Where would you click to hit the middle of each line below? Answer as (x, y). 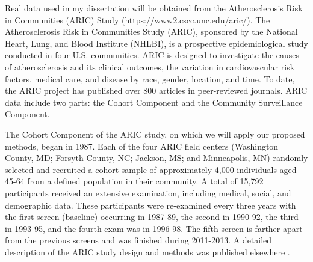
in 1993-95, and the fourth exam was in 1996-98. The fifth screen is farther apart (154, 228)
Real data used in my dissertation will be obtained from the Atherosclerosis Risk (154, 8)
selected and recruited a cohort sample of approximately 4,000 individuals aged (151, 169)
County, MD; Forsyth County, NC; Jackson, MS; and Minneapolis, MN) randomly (156, 158)
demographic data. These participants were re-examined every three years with (150, 205)
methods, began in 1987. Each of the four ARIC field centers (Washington (142, 146)
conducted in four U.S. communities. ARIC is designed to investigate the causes (152, 55)
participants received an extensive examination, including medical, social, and (148, 193)
